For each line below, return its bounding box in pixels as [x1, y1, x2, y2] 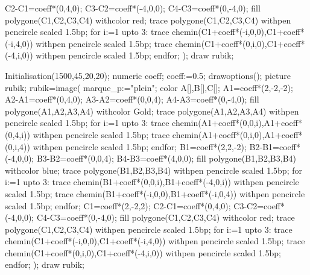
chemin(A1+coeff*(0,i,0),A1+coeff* [172, 128, 303, 141]
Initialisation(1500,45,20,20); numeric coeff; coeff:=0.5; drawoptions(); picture [5, 69, 291, 81]
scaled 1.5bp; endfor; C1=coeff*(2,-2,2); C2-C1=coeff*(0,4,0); [5, 199, 231, 212]
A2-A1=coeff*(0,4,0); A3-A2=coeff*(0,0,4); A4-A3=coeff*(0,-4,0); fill [5, 93, 259, 106]
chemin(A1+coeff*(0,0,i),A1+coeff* [172, 116, 302, 129]
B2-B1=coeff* [249, 140, 300, 153]
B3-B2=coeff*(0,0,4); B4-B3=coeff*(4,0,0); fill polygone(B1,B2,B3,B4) [36, 152, 296, 165]
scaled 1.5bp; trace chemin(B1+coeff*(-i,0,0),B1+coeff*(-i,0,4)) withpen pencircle [5, 187, 305, 200]
